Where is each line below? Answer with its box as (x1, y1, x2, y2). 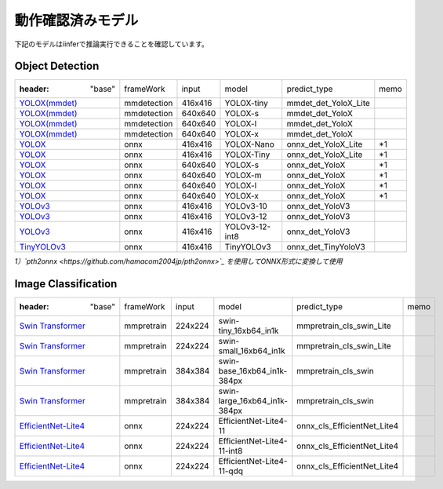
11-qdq (218, 465, 243, 476)
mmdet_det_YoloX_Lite (286, 98, 370, 109)
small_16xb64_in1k (218, 345, 285, 356)
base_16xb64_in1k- (218, 366, 288, 377)
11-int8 (218, 446, 243, 457)
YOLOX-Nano (224, 139, 274, 150)
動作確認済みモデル (14, 12, 139, 29)
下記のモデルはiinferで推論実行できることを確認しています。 (14, 39, 209, 49)
